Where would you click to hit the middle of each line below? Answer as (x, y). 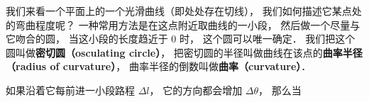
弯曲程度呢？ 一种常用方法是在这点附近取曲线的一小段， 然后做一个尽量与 (188, 24)
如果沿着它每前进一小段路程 (70, 90)
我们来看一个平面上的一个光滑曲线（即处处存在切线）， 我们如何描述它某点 (179, 11)
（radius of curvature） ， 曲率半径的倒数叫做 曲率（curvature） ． (159, 66)
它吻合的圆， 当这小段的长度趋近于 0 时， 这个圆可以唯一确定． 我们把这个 (181, 39)
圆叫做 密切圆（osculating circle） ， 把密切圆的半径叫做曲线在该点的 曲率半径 (184, 52)
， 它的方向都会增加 (196, 90)
